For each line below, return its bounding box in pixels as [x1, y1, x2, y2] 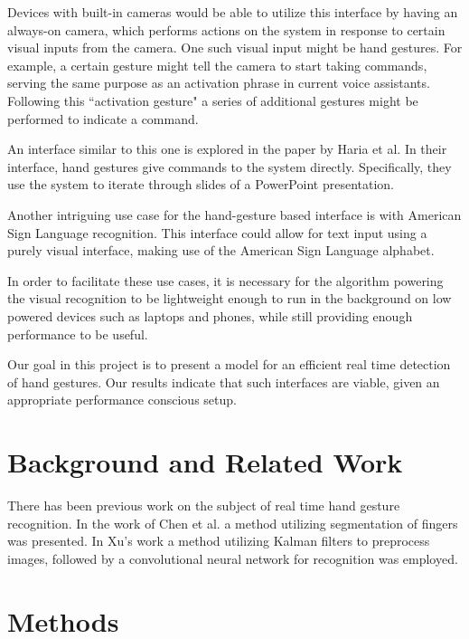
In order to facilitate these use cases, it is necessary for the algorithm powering [7, 271, 444, 290]
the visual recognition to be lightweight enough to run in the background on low [7, 289, 452, 308]
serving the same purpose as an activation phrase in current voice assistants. [7, 73, 430, 92]
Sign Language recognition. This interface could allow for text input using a [7, 223, 427, 242]
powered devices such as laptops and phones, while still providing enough [7, 306, 413, 325]
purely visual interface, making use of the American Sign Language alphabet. [7, 241, 435, 260]
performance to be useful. [7, 324, 148, 343]
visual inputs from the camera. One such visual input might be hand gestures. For [7, 38, 463, 57]
